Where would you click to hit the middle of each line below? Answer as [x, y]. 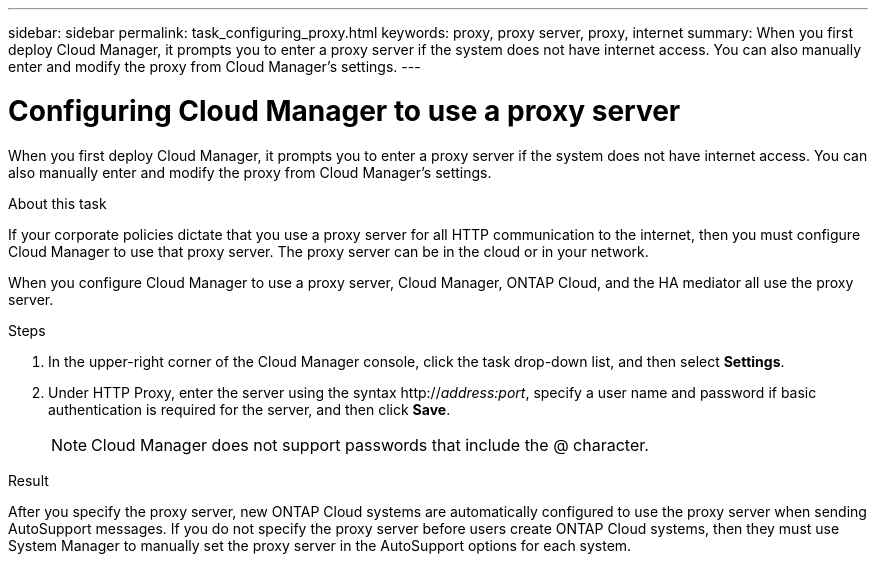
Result [28, 480]
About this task [57, 203]
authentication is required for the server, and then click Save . [249, 409]
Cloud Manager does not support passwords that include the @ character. [370, 444]
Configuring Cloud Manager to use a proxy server [344, 110]
